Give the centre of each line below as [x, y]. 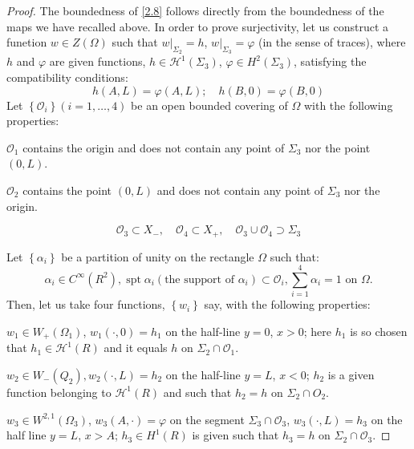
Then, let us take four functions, [86, 304]
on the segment [207, 419]
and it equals [136, 348]
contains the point [67, 190]
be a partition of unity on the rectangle [158, 256]
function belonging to [59, 392]
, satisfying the [330, 61]
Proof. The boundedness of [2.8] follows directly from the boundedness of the [195, 10]
